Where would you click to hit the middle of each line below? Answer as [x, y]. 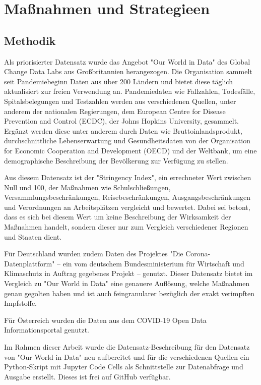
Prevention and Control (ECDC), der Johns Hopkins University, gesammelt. [121, 121]
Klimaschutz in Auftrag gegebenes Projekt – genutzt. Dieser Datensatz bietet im [128, 273]
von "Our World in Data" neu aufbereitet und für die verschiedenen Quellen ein [127, 356]
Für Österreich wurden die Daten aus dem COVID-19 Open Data [105, 320]
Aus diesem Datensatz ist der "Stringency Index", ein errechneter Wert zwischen [128, 177]
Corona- [198, 254]
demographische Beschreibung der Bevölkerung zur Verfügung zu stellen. [116, 160]
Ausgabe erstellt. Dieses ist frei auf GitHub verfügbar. [87, 376]
